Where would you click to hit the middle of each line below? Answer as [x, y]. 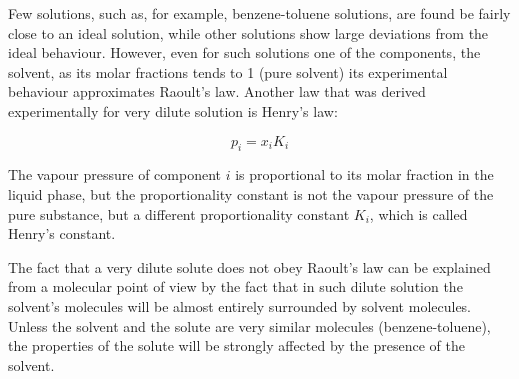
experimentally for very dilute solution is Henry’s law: [173, 110]
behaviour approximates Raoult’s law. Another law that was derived [217, 91]
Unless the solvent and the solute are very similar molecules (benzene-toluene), [249, 325]
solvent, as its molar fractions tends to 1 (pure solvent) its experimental [228, 71]
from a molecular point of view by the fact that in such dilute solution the [235, 286]
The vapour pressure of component [114, 174]
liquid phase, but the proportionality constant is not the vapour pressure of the [251, 193]
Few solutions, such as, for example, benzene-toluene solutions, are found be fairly [259, 13]
